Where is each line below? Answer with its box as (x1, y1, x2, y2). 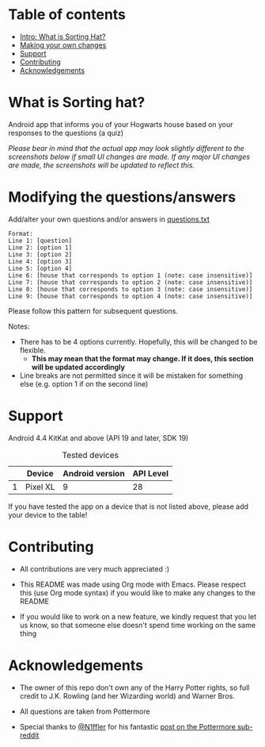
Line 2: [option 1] (8, 244, 73, 252)
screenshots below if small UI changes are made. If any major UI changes (8, 152, 251, 161)
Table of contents (8, 6, 127, 24)
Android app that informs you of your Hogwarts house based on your (8, 119, 233, 129)
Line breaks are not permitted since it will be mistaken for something (19, 371, 244, 380)
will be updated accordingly (31, 362, 125, 372)
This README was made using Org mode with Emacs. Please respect (19, 580, 247, 589)
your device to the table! (8, 510, 88, 519)
